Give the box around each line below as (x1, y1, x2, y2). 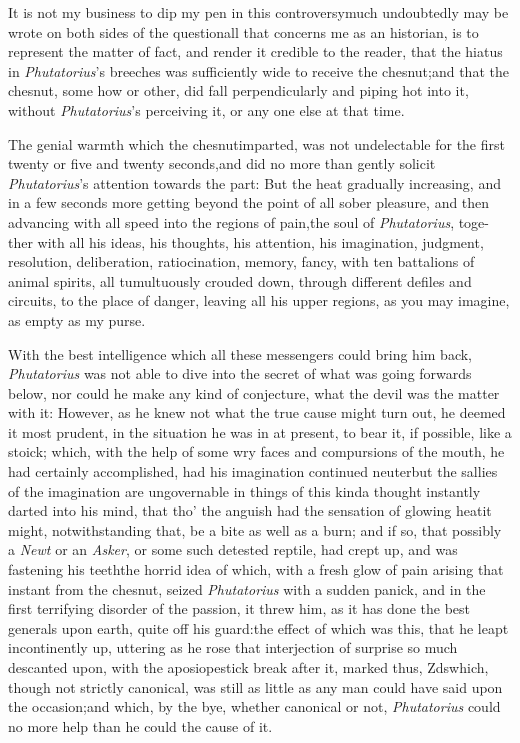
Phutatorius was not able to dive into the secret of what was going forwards (8, 363, 472, 384)
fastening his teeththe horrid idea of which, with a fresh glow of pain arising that (8, 559, 504, 580)
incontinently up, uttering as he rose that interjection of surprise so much (8, 637, 458, 658)
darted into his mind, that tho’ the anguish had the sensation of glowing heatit (8, 500, 492, 521)
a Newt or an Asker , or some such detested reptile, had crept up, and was (8, 539, 458, 560)
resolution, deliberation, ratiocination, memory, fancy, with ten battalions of (8, 251, 475, 272)
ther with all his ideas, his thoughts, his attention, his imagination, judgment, (8, 231, 484, 252)
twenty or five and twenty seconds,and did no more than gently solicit (8, 153, 436, 174)
